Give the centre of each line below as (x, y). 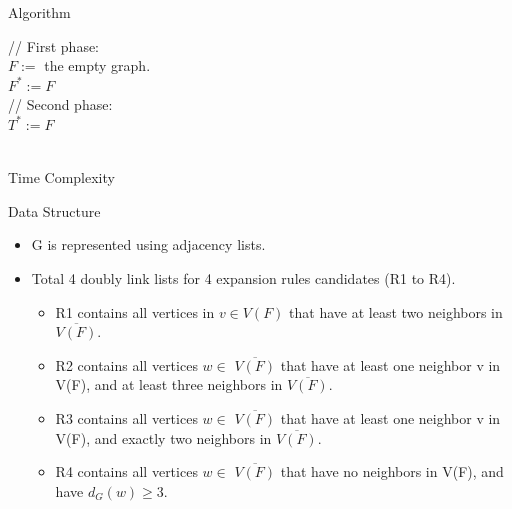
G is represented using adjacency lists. (148, 244)
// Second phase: (60, 104)
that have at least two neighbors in (396, 311)
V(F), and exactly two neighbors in (163, 437)
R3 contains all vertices (126, 417)
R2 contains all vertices (126, 364)
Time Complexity (61, 177)
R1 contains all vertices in (135, 311)
